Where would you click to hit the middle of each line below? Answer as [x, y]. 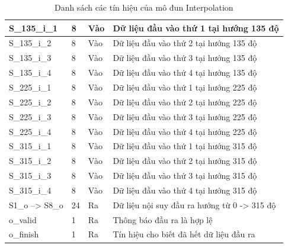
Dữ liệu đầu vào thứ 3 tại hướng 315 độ [185, 175]
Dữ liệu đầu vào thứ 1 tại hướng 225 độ [185, 87]
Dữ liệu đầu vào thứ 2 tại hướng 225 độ [185, 102]
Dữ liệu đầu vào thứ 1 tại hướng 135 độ [196, 28]
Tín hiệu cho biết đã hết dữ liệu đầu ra [184, 234]
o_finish [24, 234]
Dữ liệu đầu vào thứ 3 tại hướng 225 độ [185, 116]
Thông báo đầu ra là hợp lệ [163, 219]
